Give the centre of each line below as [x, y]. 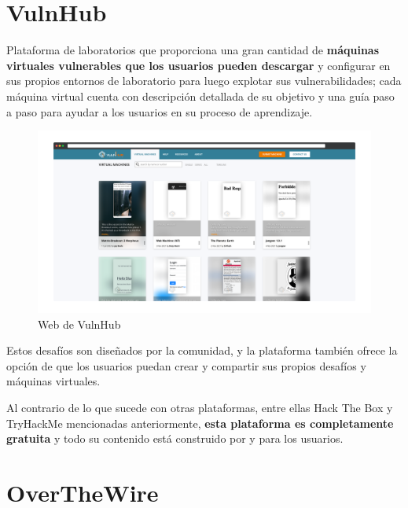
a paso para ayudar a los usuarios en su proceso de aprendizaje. [160, 111]
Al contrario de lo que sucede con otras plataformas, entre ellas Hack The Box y [200, 407]
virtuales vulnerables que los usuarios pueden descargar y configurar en [198, 65]
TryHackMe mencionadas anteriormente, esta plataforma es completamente [200, 423]
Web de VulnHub [79, 324]
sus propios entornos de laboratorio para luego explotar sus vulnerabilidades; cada [204, 81]
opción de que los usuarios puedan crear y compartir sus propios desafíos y [186, 365]
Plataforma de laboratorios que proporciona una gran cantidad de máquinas [193, 50]
